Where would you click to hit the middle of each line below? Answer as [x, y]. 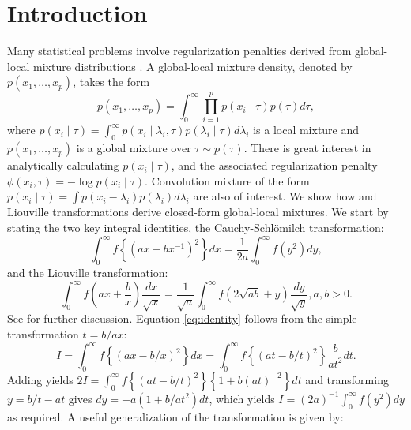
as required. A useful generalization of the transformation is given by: [175, 416]
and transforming [347, 379]
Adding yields [40, 379]
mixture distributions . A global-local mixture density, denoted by [193, 66]
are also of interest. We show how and [285, 196]
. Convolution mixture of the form [227, 180]
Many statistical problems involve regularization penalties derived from [179, 51]
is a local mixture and [306, 130]
